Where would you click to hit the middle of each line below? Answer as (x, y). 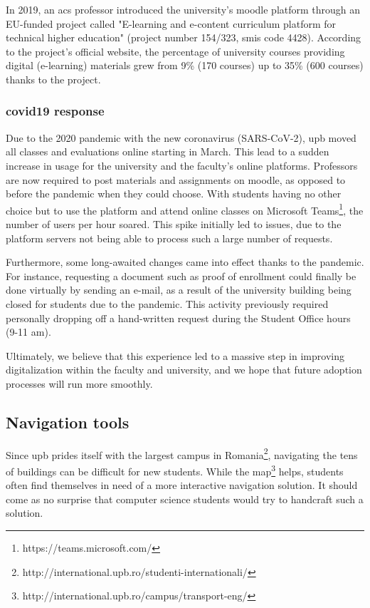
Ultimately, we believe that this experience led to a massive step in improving (175, 355)
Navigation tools (68, 422)
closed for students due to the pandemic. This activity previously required (167, 303)
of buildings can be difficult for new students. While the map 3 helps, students (175, 470)
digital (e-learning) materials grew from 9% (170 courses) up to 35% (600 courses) (185, 65)
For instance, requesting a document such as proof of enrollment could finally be (181, 275)
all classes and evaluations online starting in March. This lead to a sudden (168, 151)
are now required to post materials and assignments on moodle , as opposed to (176, 179)
